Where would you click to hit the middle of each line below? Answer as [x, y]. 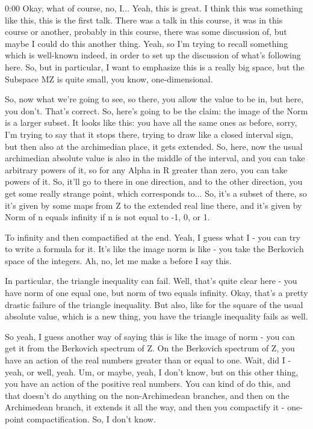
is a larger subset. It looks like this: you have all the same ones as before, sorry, [151, 122]
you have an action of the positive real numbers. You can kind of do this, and [148, 384]
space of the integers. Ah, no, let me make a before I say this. [118, 260]
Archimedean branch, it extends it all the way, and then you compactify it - [145, 407]
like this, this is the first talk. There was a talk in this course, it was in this [144, 20]
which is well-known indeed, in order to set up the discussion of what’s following [153, 55]
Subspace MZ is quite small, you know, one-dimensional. [109, 79]
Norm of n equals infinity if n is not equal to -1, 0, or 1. [107, 217]
